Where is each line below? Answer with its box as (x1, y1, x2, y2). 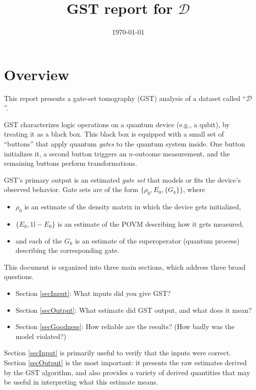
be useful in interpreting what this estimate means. (4, 377, 158, 387)
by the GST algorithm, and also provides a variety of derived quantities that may (4, 367, 251, 377)
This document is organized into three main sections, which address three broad (4, 261, 246, 272)
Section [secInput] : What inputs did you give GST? (15, 288, 171, 298)
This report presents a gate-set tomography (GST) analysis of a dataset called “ (4, 93, 246, 103)
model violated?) (15, 331, 67, 341)
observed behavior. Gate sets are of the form (4, 184, 139, 195)
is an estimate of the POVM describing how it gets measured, (57, 219, 244, 229)
